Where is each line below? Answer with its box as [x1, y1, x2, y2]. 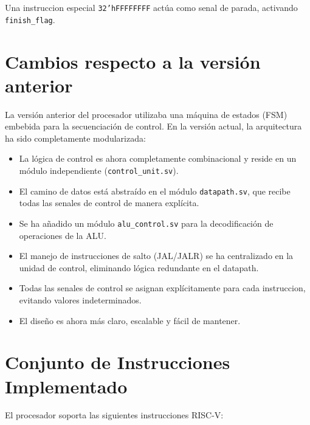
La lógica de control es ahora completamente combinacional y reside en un [19, 152, 297, 165]
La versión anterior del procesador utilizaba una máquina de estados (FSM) [5, 108, 288, 120]
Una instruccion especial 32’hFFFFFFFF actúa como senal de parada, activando [5, 1, 298, 13]
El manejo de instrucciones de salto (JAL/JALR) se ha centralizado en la [19, 249, 294, 262]
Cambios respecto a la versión [5, 49, 261, 74]
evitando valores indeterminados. [19, 293, 142, 306]
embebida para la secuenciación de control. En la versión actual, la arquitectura [5, 120, 302, 133]
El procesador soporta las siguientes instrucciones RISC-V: [5, 409, 224, 421]
